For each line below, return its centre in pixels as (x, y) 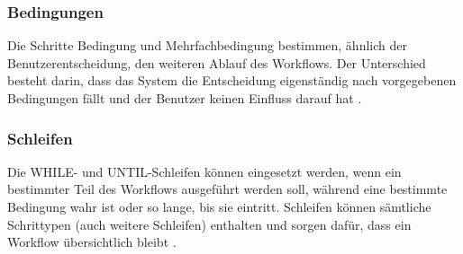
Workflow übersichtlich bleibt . (92, 242)
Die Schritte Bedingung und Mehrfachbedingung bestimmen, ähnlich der (207, 45)
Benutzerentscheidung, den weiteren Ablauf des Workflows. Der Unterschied (217, 62)
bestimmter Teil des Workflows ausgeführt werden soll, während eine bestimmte (227, 189)
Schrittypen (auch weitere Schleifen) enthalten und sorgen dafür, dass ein (209, 224)
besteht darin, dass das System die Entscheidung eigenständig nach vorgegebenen (232, 80)
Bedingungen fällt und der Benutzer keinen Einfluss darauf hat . (185, 98)
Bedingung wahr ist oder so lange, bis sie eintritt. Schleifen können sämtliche (219, 206)
